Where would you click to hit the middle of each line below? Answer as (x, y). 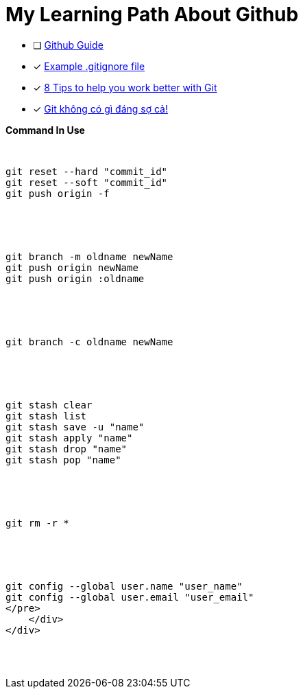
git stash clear (49, 405)
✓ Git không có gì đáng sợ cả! (101, 108)
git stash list (46, 416)
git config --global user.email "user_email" (130, 597)
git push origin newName (72, 267)
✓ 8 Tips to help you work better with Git (125, 87)
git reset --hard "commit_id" (87, 171)
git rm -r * (37, 523)
